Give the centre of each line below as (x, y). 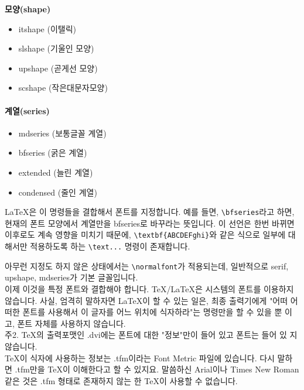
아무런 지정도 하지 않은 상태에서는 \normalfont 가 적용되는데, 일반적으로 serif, (147, 266)
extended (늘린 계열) (56, 172)
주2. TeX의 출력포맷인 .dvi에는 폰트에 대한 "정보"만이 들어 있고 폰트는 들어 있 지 (151, 335)
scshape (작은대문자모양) (63, 88)
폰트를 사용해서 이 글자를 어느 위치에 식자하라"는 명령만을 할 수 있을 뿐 (152, 312)
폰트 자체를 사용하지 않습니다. (71, 323)
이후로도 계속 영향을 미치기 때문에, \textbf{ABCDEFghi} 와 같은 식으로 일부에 (145, 235)
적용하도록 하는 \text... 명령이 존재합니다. (110, 246)
